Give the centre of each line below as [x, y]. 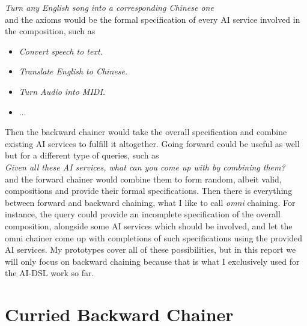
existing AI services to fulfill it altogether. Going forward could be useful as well [152, 143]
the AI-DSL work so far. [50, 273]
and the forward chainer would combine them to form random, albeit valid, [143, 179]
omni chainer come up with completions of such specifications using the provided [154, 237]
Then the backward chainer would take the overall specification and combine [146, 132]
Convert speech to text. [61, 51]
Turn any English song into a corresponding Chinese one [109, 7]
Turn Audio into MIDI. [62, 91]
